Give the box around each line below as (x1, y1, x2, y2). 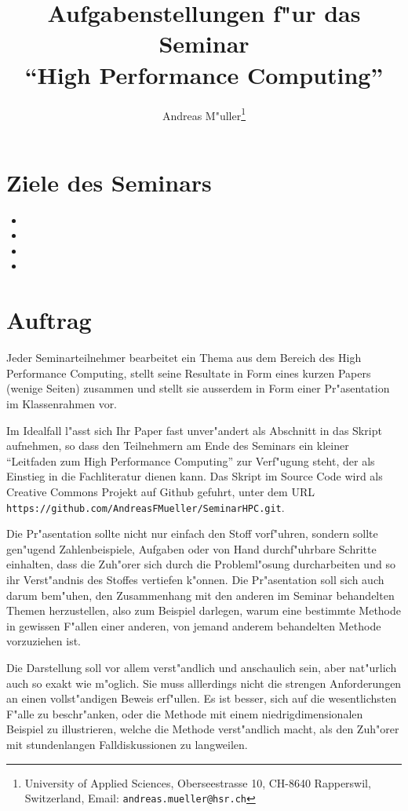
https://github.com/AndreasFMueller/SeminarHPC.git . (6, 499, 285, 515)
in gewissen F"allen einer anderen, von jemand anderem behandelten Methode (6, 617, 381, 634)
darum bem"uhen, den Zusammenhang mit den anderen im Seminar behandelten (6, 586, 395, 603)
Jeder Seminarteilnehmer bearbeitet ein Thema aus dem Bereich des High (6, 349, 362, 366)
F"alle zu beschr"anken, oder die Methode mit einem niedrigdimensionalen (6, 705, 363, 721)
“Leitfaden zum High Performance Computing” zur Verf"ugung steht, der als (6, 452, 375, 469)
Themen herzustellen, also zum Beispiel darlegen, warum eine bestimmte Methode (6, 602, 402, 619)
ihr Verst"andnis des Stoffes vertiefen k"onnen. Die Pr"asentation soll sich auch (6, 571, 384, 587)
